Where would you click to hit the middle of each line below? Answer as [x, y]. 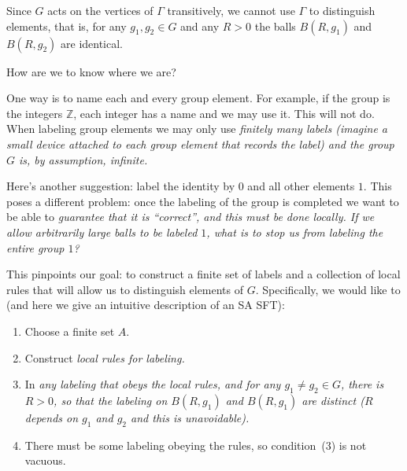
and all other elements [301, 186]
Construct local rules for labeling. [105, 357]
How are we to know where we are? [91, 71]
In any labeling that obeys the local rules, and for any [153, 384]
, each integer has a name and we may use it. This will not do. [224, 113]
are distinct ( [333, 400]
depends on [52, 417]
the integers [35, 113]
